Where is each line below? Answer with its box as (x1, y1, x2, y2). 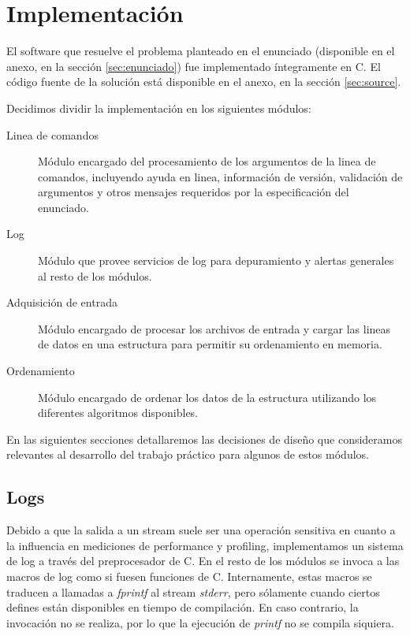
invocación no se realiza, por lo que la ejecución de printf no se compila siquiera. (6, 614, 394, 630)
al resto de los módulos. (38, 267, 152, 284)
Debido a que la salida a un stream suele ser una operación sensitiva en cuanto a (6, 522, 396, 538)
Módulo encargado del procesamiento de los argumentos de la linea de (38, 153, 376, 169)
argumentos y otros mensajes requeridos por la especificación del (38, 184, 349, 200)
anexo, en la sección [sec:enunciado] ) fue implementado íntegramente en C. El (6, 58, 381, 74)
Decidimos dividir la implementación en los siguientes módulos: (6, 99, 311, 116)
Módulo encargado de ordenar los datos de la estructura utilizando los (38, 389, 377, 405)
